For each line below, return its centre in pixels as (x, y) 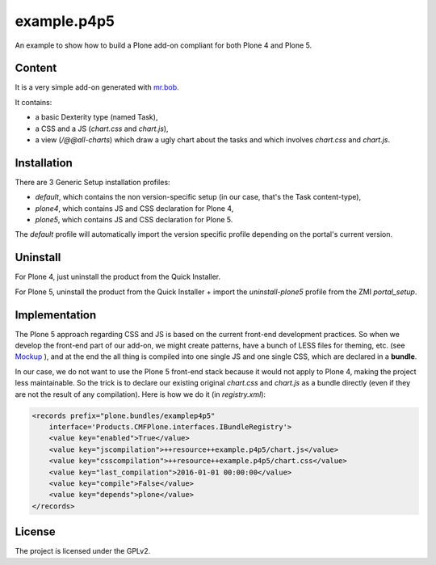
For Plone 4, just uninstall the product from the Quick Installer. (118, 277)
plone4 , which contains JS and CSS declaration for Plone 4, (134, 208)
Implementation (56, 315)
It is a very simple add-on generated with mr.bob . (97, 87)
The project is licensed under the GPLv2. (83, 551)
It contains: (34, 102)
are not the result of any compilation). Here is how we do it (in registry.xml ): (140, 394)
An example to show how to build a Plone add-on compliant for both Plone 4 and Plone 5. (163, 45)
